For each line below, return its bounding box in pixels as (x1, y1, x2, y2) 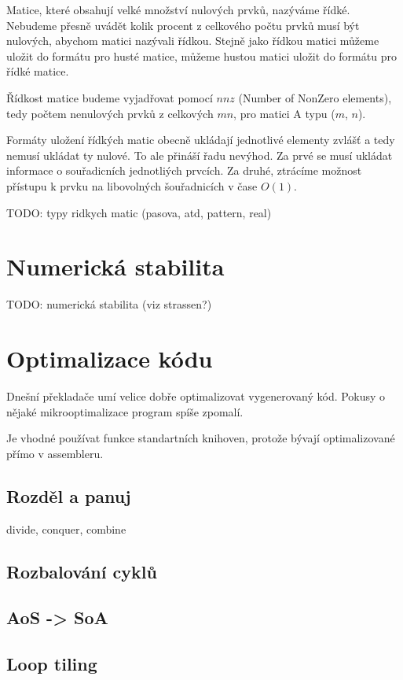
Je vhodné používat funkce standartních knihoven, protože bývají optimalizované (6, 430, 395, 446)
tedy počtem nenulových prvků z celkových (6, 105, 214, 121)
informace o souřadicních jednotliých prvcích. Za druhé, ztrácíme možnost (6, 162, 362, 179)
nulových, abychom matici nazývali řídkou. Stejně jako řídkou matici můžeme (6, 32, 379, 49)
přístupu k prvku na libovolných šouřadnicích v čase (6, 177, 258, 194)
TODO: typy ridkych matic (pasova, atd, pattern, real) (6, 204, 272, 220)
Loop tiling (6, 652, 97, 676)
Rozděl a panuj (6, 483, 131, 508)
